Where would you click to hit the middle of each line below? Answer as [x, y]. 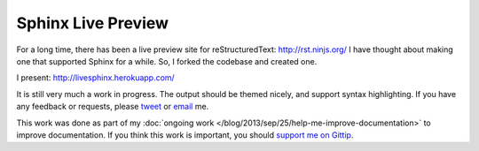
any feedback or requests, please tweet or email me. [113, 107]
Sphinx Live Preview [92, 23]
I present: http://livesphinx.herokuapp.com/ [95, 78]
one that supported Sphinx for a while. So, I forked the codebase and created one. [167, 61]
